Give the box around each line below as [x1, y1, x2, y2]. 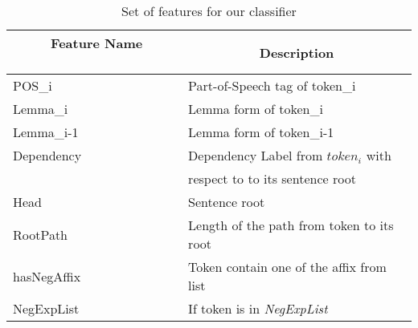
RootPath [13, 225, 68, 244]
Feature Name [51, 34, 143, 52]
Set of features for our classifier [121, 2, 297, 20]
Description [259, 43, 334, 62]
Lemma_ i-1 [13, 123, 79, 141]
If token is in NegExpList [188, 299, 328, 318]
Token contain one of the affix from [188, 257, 387, 276]
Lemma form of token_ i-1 [188, 123, 334, 141]
